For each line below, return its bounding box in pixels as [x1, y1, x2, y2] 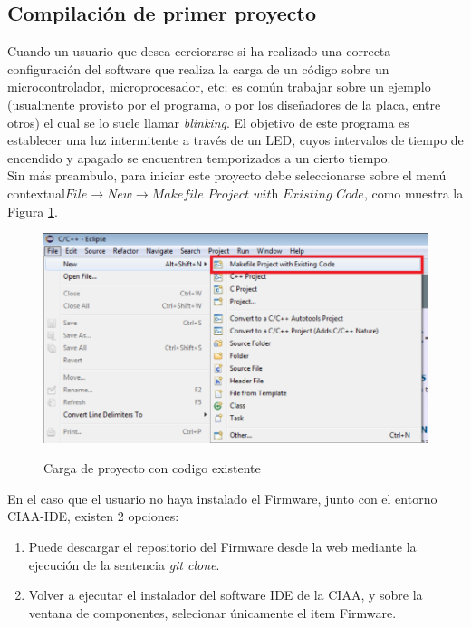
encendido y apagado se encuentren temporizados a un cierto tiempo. [7, 148, 391, 167]
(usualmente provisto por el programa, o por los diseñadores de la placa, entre [7, 94, 441, 113]
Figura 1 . [7, 201, 58, 220]
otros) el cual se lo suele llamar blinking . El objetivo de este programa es [7, 112, 409, 131]
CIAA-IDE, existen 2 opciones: [7, 507, 179, 526]
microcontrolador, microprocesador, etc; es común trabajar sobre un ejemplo [7, 77, 431, 96]
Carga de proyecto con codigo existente [43, 459, 261, 478]
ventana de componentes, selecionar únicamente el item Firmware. [28, 603, 397, 622]
